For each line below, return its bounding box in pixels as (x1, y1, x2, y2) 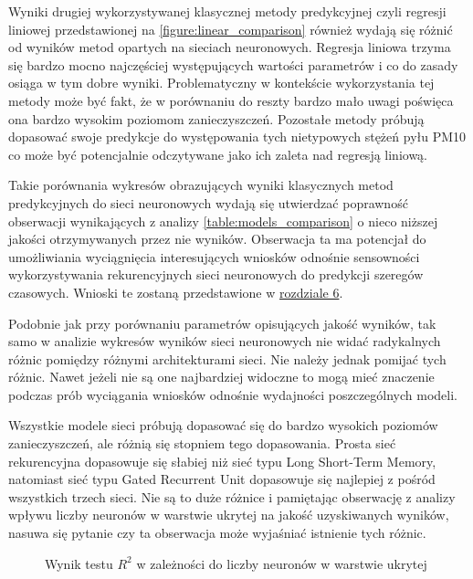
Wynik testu (45, 553, 113, 573)
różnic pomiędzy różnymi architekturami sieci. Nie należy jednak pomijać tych (8, 349, 447, 368)
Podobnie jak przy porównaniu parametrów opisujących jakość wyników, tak (8, 313, 436, 332)
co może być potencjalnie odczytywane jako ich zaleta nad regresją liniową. (8, 144, 428, 163)
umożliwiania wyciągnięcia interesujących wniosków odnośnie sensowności (8, 247, 420, 266)
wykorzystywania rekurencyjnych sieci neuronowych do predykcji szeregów (8, 265, 424, 284)
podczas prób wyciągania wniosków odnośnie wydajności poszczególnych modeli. (8, 384, 457, 404)
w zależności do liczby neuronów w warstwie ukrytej (136, 553, 427, 573)
